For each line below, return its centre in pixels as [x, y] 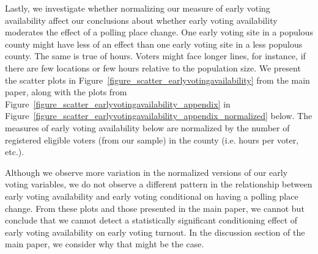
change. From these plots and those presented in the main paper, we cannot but [155, 208]
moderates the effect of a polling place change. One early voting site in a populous [159, 32]
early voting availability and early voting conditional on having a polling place [152, 196]
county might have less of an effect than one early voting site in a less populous [154, 44]
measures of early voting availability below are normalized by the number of [147, 127]
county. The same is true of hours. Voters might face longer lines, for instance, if [155, 56]
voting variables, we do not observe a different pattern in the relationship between [159, 184]
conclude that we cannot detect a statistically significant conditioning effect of [151, 220]
